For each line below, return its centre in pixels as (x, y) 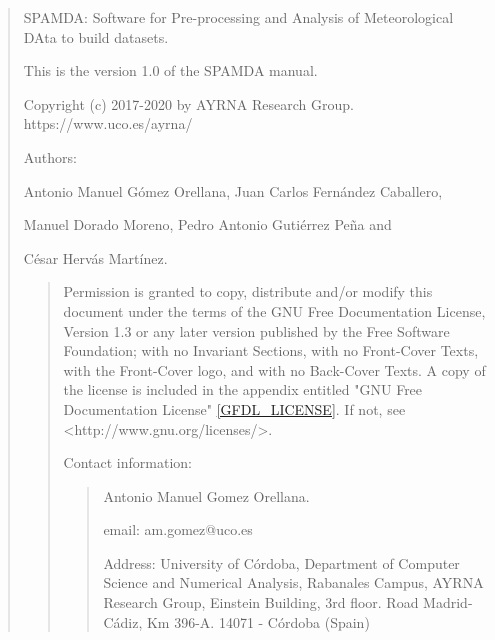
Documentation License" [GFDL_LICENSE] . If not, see (234, 408)
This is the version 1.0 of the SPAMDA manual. (170, 70)
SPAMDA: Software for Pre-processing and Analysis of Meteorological (238, 17)
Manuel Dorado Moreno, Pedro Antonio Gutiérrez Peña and (207, 224)
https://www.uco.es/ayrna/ (108, 123)
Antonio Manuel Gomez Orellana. (206, 495)
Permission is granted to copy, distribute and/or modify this (248, 291)
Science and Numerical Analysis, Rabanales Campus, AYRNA (293, 582)
